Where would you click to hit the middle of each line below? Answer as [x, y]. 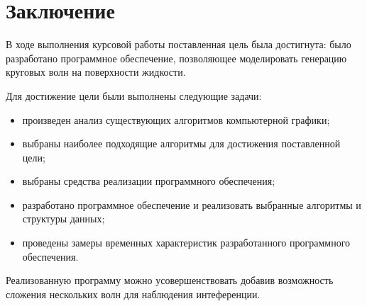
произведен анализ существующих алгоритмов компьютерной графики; [176, 119]
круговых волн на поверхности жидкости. [96, 72]
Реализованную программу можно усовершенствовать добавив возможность [170, 280]
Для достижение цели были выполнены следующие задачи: [134, 95]
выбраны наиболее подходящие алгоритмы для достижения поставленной [181, 143]
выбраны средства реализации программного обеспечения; [149, 181]
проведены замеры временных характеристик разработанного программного [186, 243]
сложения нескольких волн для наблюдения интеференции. [133, 294]
